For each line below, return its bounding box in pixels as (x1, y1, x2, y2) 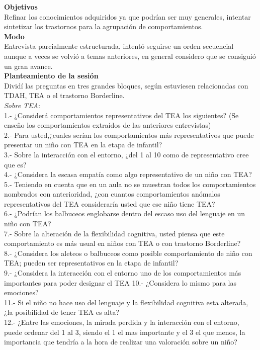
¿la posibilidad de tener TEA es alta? (4, 307, 120, 317)
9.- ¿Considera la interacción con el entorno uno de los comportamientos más (4, 268, 241, 278)
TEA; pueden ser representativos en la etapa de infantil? (4, 257, 179, 268)
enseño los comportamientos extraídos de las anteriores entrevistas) (4, 120, 211, 130)
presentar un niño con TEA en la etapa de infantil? (4, 139, 162, 150)
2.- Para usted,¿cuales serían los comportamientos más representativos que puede (4, 129, 254, 140)
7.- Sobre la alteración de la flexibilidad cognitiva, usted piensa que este (4, 228, 225, 238)
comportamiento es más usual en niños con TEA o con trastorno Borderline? (4, 238, 241, 248)
